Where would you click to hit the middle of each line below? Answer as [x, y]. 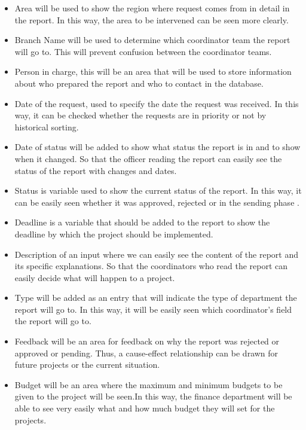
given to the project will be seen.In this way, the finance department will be [153, 396]
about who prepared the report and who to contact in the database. [139, 83]
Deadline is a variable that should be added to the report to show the [142, 222]
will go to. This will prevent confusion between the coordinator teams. [143, 51]
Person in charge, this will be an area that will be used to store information [153, 71]
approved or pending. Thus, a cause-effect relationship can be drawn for [146, 353]
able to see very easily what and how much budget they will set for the [145, 408]
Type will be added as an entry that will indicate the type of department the [156, 298]
